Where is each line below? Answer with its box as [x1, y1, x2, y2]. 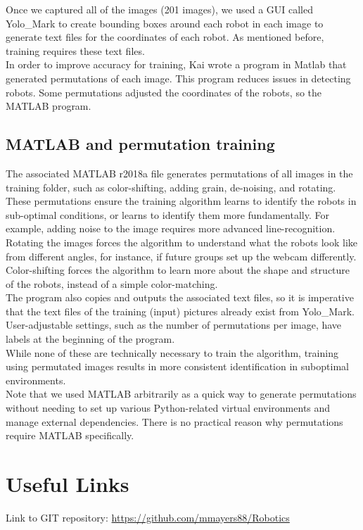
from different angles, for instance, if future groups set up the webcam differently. [6, 248, 357, 263]
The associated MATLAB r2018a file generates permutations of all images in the [6, 165, 353, 180]
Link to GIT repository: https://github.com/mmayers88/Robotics [6, 510, 290, 524]
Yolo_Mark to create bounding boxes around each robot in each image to [6, 15, 324, 30]
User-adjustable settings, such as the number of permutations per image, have [6, 317, 342, 332]
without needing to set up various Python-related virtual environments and [6, 400, 331, 415]
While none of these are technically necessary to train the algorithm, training [6, 345, 338, 360]
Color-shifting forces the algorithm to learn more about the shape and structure [6, 263, 350, 277]
